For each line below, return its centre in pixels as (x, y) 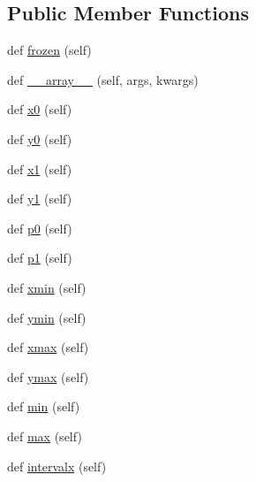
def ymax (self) (48, 376)
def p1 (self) (40, 258)
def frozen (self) (49, 50)
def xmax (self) (48, 347)
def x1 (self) (40, 168)
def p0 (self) (40, 228)
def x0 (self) (40, 109)
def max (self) (45, 436)
